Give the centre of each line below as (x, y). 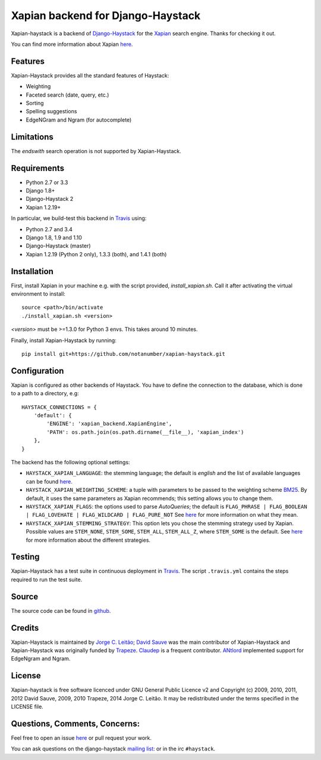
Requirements (38, 168)
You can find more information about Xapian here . (72, 44)
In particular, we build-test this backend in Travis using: (79, 218)
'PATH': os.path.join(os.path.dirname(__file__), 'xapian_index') (145, 432)
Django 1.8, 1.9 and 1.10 (54, 237)
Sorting (35, 103)
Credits (25, 628)
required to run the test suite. (47, 579)
